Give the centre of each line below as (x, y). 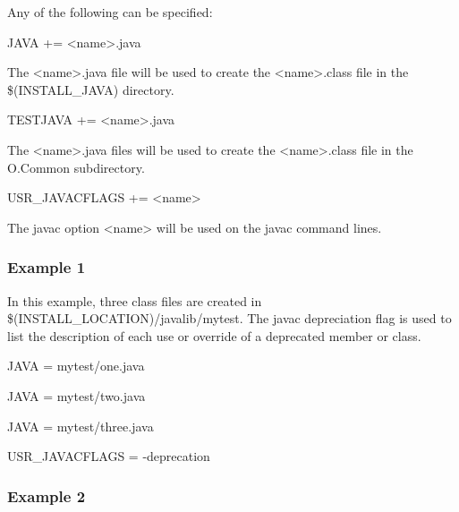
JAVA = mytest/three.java (81, 426)
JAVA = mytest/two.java (76, 395)
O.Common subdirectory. (76, 167)
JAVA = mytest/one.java (76, 366)
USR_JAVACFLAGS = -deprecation (109, 456)
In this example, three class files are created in (135, 300)
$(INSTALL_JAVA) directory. (91, 89)
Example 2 (47, 495)
